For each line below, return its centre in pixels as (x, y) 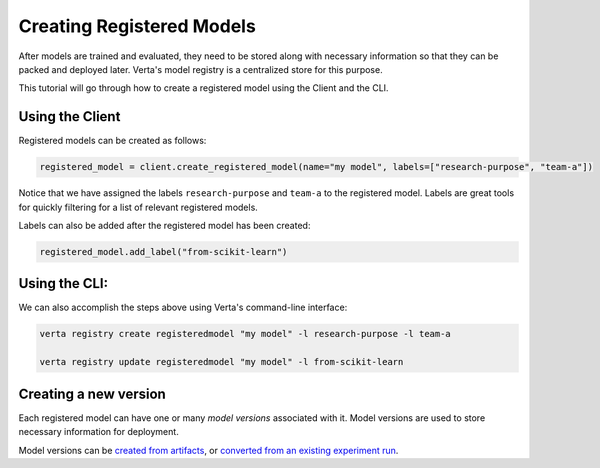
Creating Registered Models (137, 26)
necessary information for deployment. (98, 432)
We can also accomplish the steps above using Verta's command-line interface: (183, 307)
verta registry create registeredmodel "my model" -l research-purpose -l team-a (245, 334)
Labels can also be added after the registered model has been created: (164, 225)
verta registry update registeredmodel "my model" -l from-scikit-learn (221, 362)
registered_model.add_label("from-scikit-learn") (163, 251)
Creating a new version (92, 393)
